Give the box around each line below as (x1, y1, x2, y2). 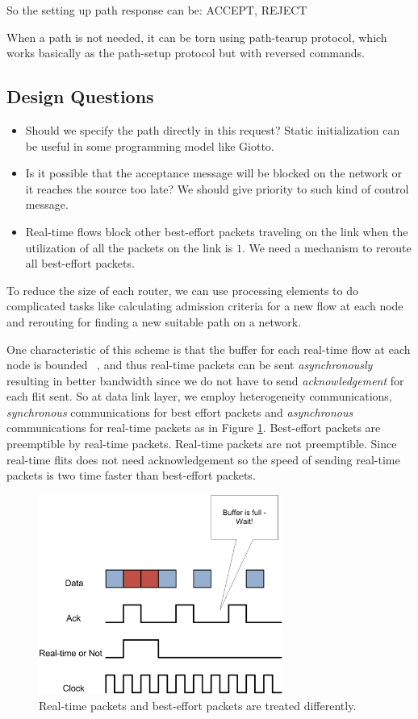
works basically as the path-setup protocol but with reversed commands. (6, 44, 365, 61)
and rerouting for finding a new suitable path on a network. (6, 313, 302, 330)
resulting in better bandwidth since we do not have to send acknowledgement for (6, 372, 404, 389)
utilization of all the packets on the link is (25, 239, 233, 256)
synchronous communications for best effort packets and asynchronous (6, 403, 353, 420)
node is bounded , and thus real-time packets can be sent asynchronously (6, 356, 373, 373)
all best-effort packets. (25, 255, 135, 272)
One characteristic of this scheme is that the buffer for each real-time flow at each (6, 340, 411, 357)
